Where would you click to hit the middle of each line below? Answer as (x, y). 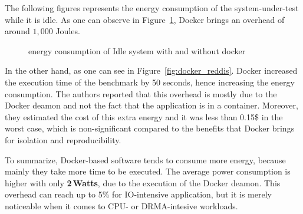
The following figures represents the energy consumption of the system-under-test (152, 8)
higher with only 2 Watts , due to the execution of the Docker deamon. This (143, 182)
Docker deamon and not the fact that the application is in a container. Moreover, (151, 105)
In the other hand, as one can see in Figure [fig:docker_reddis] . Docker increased (151, 70)
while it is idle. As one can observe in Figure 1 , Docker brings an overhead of (145, 19)
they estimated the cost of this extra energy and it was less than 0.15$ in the (144, 116)
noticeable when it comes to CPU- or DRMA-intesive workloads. (121, 205)
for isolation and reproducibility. (63, 139)
